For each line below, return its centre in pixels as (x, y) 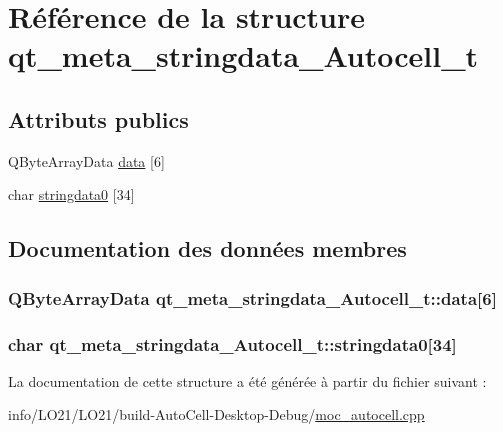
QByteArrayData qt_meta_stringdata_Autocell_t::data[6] (252, 297)
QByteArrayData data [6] (86, 160)
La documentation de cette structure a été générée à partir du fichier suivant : (247, 380)
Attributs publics (98, 118)
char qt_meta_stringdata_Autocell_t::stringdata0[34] (232, 343)
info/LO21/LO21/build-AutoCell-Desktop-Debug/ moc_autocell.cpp (216, 414)
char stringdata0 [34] (71, 194)
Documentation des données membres (207, 248)
